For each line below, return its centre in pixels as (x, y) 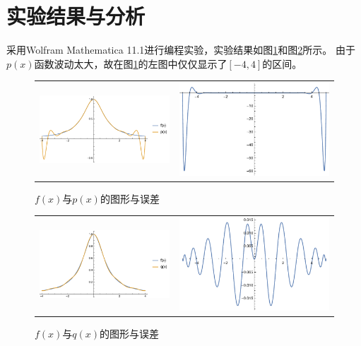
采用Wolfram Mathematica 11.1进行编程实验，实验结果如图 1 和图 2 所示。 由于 (181, 50)
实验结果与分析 (76, 16)
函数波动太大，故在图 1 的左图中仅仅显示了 (131, 63)
